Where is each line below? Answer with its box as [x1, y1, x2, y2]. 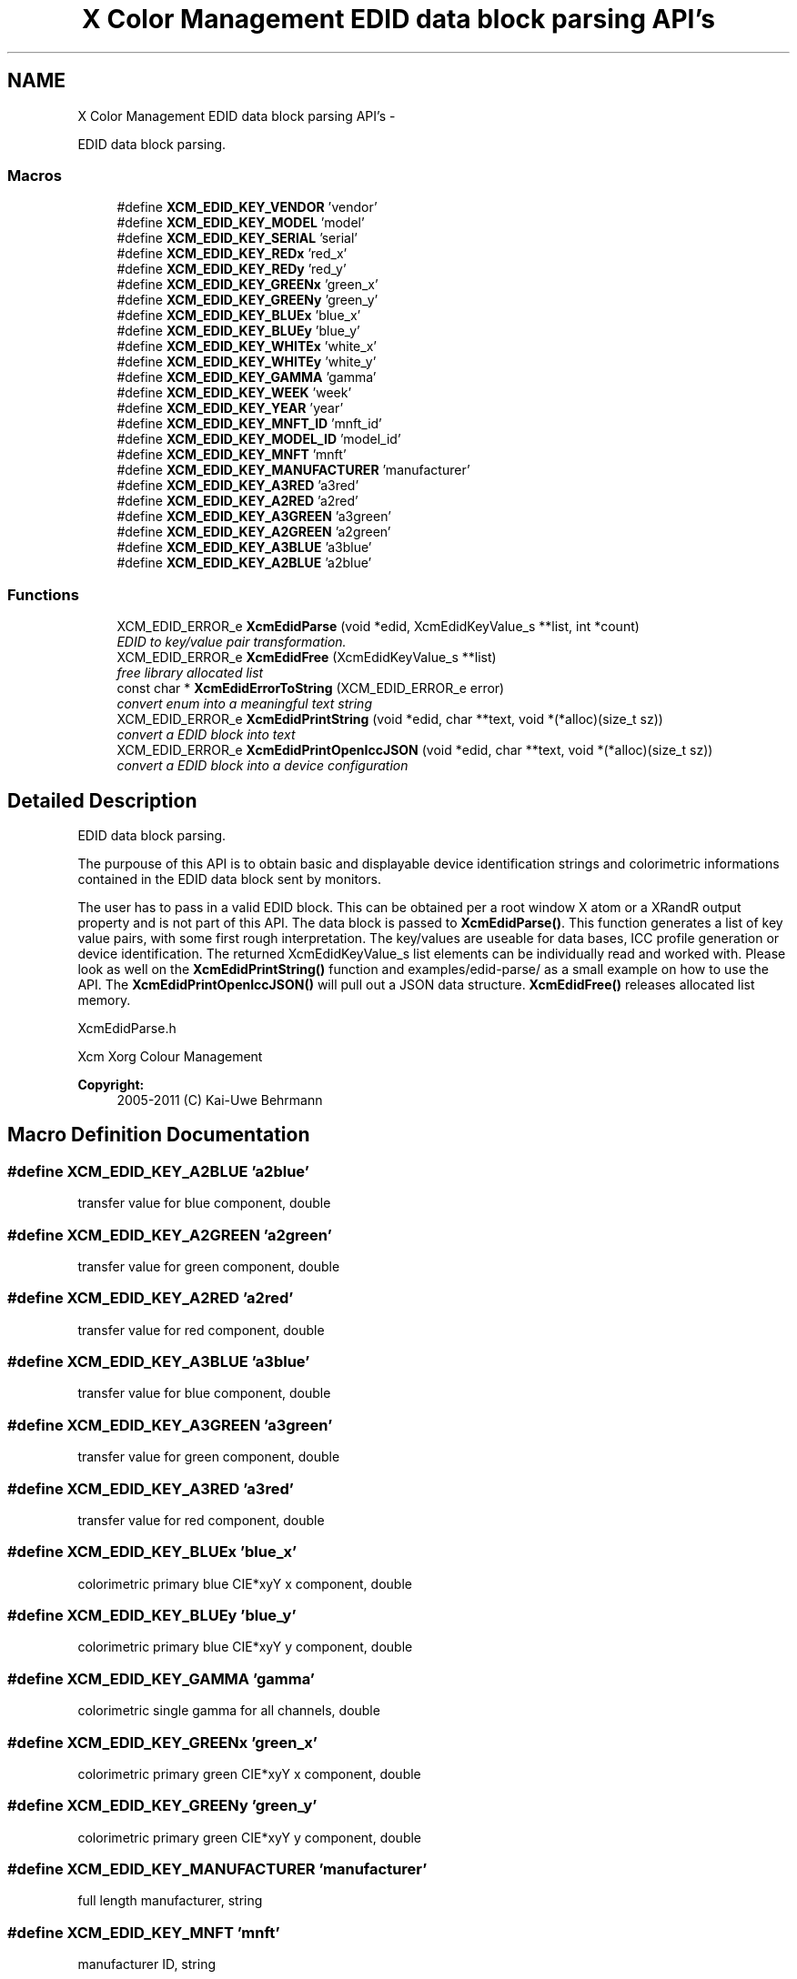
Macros [7, 166, 62, 185]
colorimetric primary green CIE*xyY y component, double [77, 1829, 422, 1845]
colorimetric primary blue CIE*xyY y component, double [77, 1639, 413, 1655]
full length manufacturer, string [77, 1893, 263, 1909]
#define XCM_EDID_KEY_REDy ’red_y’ [116, 261, 347, 277]
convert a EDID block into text [116, 727, 296, 743]
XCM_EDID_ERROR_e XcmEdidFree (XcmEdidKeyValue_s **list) [116, 649, 497, 666]
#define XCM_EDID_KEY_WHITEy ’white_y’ [116, 354, 377, 370]
